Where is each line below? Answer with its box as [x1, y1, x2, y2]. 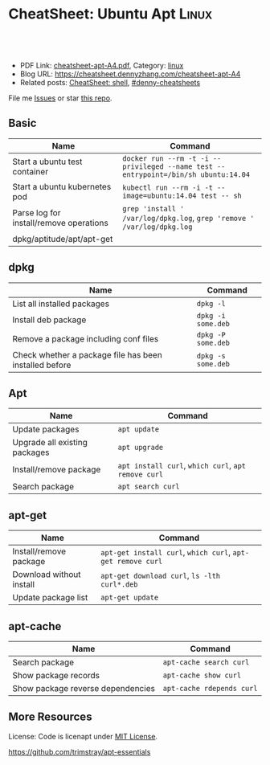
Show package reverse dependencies [12, 683, 155, 693]
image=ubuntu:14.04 [121, 190, 197, 200]
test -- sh [200, 190, 243, 200]
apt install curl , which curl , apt [117, 460, 247, 471]
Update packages [12, 423, 80, 435]
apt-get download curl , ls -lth [100, 570, 221, 581]
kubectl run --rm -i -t [121, 182, 214, 192]
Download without [12, 569, 82, 580]
